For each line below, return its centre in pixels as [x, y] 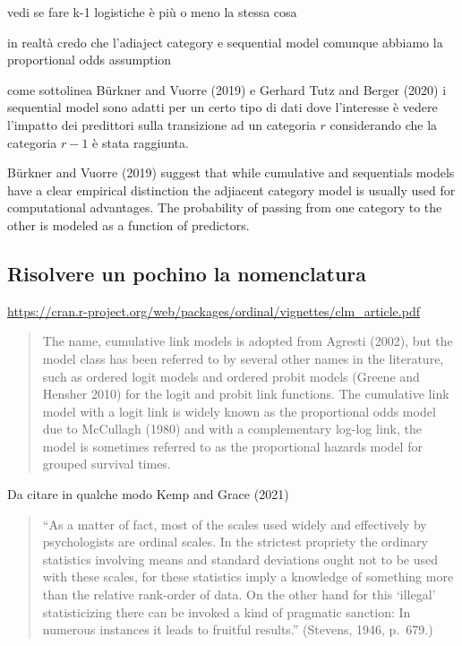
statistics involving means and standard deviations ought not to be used [240, 559]
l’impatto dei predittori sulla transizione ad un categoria [162, 124]
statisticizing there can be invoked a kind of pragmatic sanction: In [227, 612]
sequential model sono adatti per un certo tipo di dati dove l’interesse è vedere [222, 107]
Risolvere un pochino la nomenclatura [187, 273]
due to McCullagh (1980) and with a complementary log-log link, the [232, 429]
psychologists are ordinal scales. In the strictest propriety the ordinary [235, 542]
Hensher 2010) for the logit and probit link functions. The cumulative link [246, 394]
